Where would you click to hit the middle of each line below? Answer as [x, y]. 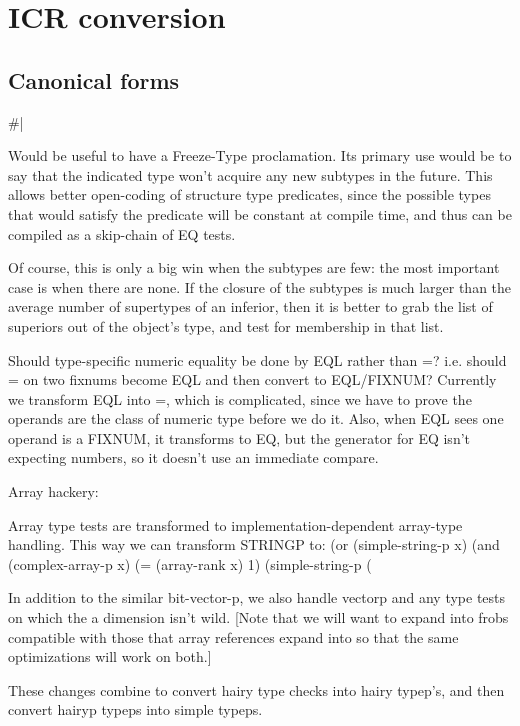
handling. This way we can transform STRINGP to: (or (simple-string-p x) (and [254, 544]
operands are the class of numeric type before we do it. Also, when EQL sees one [256, 418]
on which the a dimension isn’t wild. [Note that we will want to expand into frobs [258, 617]
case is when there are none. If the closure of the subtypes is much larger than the [260, 286]
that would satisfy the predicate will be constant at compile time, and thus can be [260, 213]
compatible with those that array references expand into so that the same [233, 636]
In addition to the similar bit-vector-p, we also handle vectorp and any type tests [257, 597]
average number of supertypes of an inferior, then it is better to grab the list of [250, 306]
